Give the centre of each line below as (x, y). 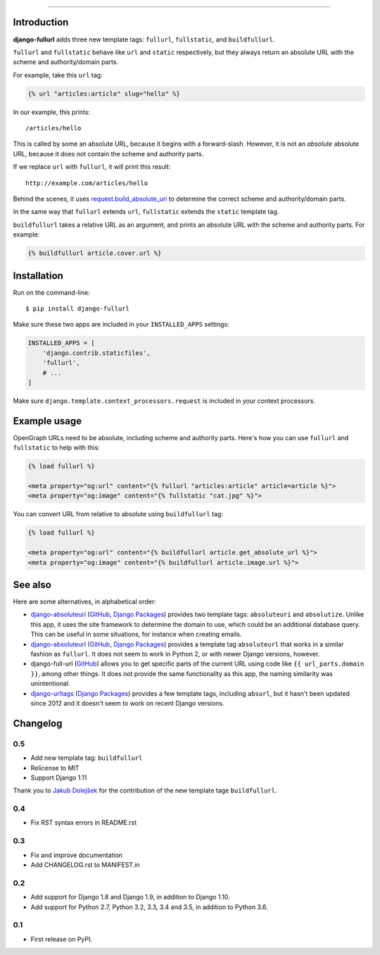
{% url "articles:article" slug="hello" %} (104, 94)
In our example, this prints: (52, 112)
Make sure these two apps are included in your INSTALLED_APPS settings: (121, 325)
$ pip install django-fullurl (78, 309)
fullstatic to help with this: (56, 448)
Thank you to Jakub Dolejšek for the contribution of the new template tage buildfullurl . (145, 791)
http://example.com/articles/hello (87, 183)
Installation (38, 276)
